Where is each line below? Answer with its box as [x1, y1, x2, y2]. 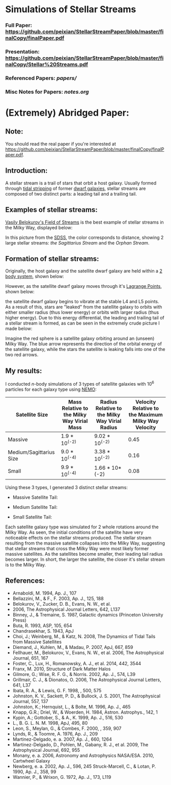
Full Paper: [5, 22, 33, 29]
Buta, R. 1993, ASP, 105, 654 [12, 622, 72, 629]
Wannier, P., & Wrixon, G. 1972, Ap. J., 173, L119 [12, 774, 111, 780]
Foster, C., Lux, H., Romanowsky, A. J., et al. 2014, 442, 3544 [12, 660, 141, 666]
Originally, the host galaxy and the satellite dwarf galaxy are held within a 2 [5, 268, 163, 274]
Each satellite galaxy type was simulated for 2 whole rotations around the [5, 524, 159, 530]
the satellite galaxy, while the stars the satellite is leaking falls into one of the [5, 346, 165, 353]
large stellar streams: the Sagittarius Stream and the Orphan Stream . [5, 239, 150, 246]
